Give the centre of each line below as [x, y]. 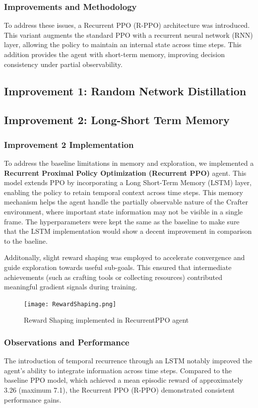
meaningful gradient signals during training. [71, 287]
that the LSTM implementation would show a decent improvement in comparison [128, 231]
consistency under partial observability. [63, 64]
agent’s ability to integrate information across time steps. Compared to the [118, 370]
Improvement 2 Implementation [69, 144]
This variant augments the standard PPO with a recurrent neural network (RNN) [129, 34]
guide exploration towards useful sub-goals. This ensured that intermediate [118, 267]
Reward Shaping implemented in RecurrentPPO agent [106, 320]
